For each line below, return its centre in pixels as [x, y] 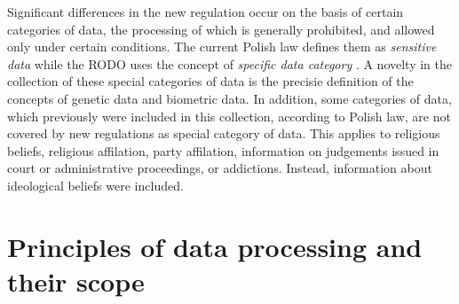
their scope [76, 281]
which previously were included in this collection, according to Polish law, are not [229, 116]
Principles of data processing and [215, 246]
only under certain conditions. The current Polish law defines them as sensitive [222, 47]
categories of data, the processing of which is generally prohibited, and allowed [221, 29]
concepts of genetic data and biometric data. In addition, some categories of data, [229, 98]
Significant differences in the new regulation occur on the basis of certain [206, 12]
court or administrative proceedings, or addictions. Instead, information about [220, 168]
